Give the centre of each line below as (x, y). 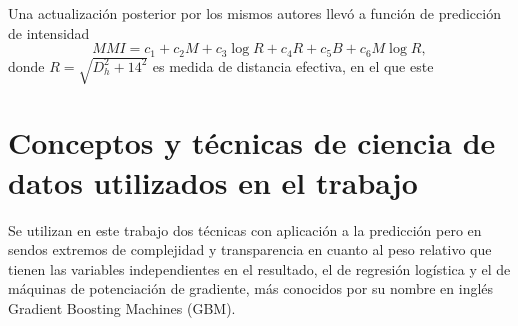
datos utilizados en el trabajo (213, 181)
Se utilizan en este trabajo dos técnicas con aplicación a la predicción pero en (245, 229)
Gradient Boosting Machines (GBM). (122, 307)
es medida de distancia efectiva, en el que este (293, 65)
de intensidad (49, 32)
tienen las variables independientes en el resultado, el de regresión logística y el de (259, 268)
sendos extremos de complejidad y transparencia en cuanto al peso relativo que (250, 249)
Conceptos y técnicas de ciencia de (252, 142)
